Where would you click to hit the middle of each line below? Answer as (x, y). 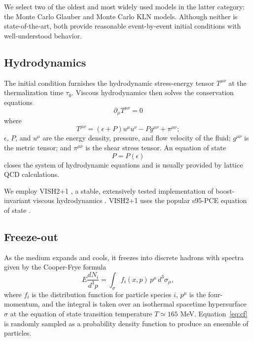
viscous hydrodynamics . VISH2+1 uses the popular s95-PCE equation (140, 200)
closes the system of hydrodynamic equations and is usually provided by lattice (124, 164)
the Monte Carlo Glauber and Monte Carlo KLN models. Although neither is (121, 16)
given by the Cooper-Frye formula (55, 267)
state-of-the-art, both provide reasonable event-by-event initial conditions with (123, 26)
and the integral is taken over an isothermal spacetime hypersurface (144, 304)
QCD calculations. (32, 174)
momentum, (22, 304)
